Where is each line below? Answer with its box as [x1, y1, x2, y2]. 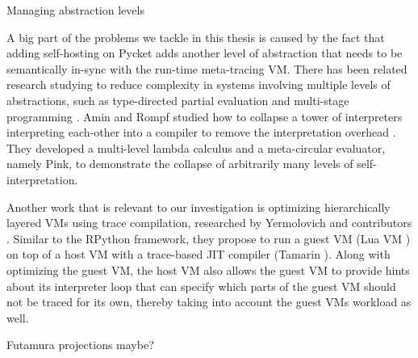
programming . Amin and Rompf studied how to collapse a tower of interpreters [6, 107, 403, 124]
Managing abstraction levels [6, 2, 144, 18]
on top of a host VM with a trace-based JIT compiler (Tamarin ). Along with [6, 246, 391, 263]
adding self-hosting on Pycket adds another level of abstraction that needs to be [6, 44, 403, 61]
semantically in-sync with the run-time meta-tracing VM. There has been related [6, 60, 408, 77]
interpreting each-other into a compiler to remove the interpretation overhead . [6, 124, 396, 141]
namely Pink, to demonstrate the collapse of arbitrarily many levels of [6, 155, 353, 172]
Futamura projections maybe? [6, 336, 154, 353]
